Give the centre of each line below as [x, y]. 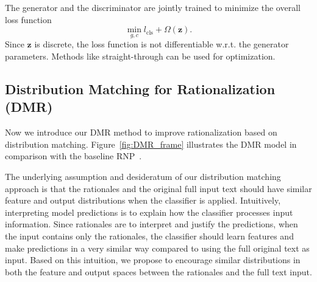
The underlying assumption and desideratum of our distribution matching [143, 176]
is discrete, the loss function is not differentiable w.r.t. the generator [162, 44]
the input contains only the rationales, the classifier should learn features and [149, 236]
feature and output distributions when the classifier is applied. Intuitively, [143, 200]
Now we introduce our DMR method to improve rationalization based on [141, 132]
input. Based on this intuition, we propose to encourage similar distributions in [153, 260]
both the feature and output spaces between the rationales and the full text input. [158, 271]
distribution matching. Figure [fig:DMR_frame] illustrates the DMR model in [151, 144]
